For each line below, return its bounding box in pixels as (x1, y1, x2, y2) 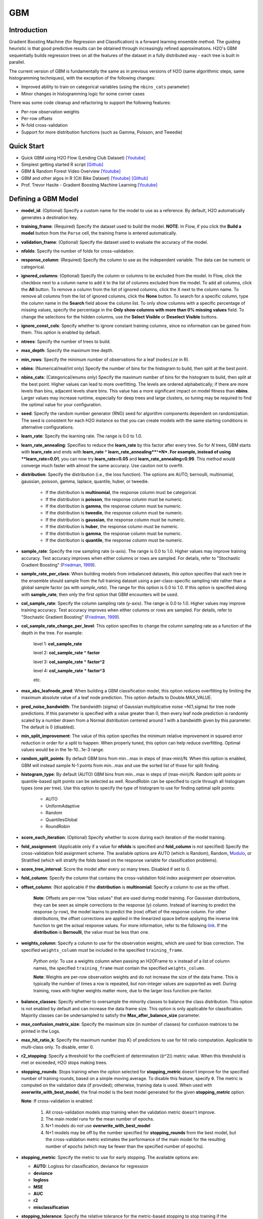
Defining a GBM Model (9, 195, 79, 203)
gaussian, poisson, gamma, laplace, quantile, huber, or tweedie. (21, 478, 149, 484)
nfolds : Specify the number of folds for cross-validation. (21, 248, 135, 254)
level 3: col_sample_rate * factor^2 (33, 659, 105, 665)
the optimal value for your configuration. (21, 401, 102, 407)
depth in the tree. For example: (21, 629, 83, 636)
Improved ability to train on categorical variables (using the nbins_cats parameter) (21, 84, 190, 90)
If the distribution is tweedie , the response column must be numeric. (45, 510, 184, 516)
